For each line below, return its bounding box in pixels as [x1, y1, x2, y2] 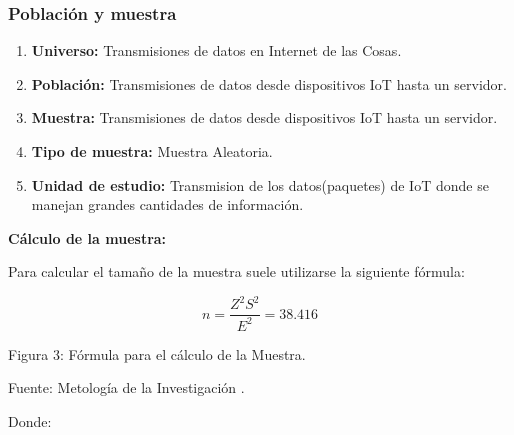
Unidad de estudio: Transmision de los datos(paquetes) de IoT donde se [31, 174, 489, 195]
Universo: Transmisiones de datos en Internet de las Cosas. [31, 40, 402, 61]
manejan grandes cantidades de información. [31, 194, 304, 215]
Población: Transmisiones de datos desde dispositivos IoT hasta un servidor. [31, 73, 507, 94]
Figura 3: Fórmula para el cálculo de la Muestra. [8, 343, 306, 364]
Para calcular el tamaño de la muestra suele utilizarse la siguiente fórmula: [8, 261, 465, 282]
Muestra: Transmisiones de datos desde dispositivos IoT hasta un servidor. [31, 107, 498, 128]
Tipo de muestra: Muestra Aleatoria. [31, 141, 273, 161]
